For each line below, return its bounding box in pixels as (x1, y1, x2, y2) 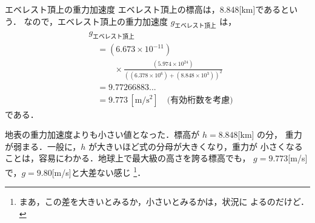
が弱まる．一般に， (5, 140, 81, 152)
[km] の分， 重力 (237, 128, 302, 141)
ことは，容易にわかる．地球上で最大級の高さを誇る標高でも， (5, 152, 251, 164)
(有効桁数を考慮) (167, 95, 233, 105)
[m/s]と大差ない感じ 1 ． (51, 164, 146, 178)
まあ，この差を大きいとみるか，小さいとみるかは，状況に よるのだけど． (19, 195, 309, 208)
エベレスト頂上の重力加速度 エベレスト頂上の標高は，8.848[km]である (5, 3, 281, 15)
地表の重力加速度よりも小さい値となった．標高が (5, 128, 200, 141)
